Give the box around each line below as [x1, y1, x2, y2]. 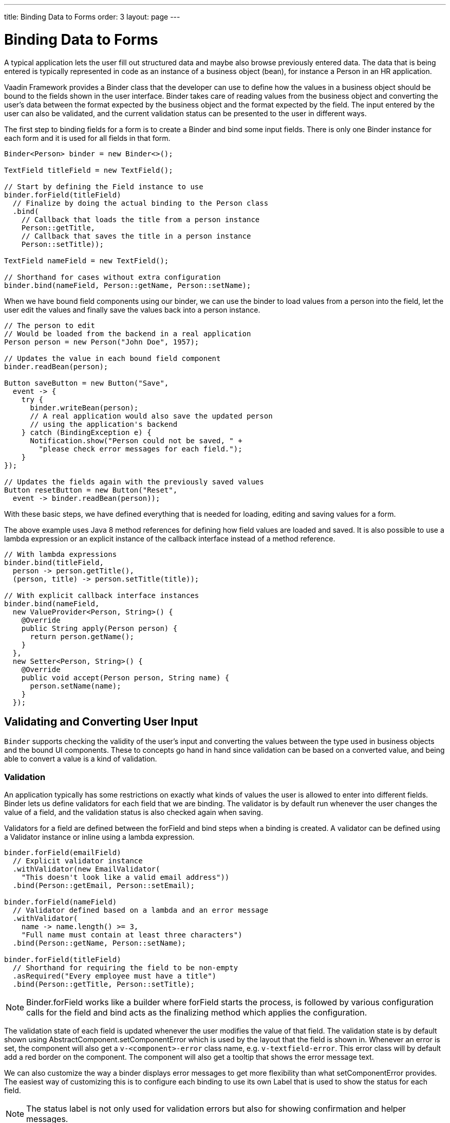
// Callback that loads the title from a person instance [21, 215, 260, 224]
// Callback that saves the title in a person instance [21, 231, 251, 240]
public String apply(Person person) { [21, 624, 178, 632]
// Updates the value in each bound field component [4, 354, 221, 363]
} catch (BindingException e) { [21, 428, 152, 437]
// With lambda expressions [4, 550, 117, 558]
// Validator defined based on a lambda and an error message [12, 906, 269, 915]
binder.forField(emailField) [4, 848, 121, 857]
